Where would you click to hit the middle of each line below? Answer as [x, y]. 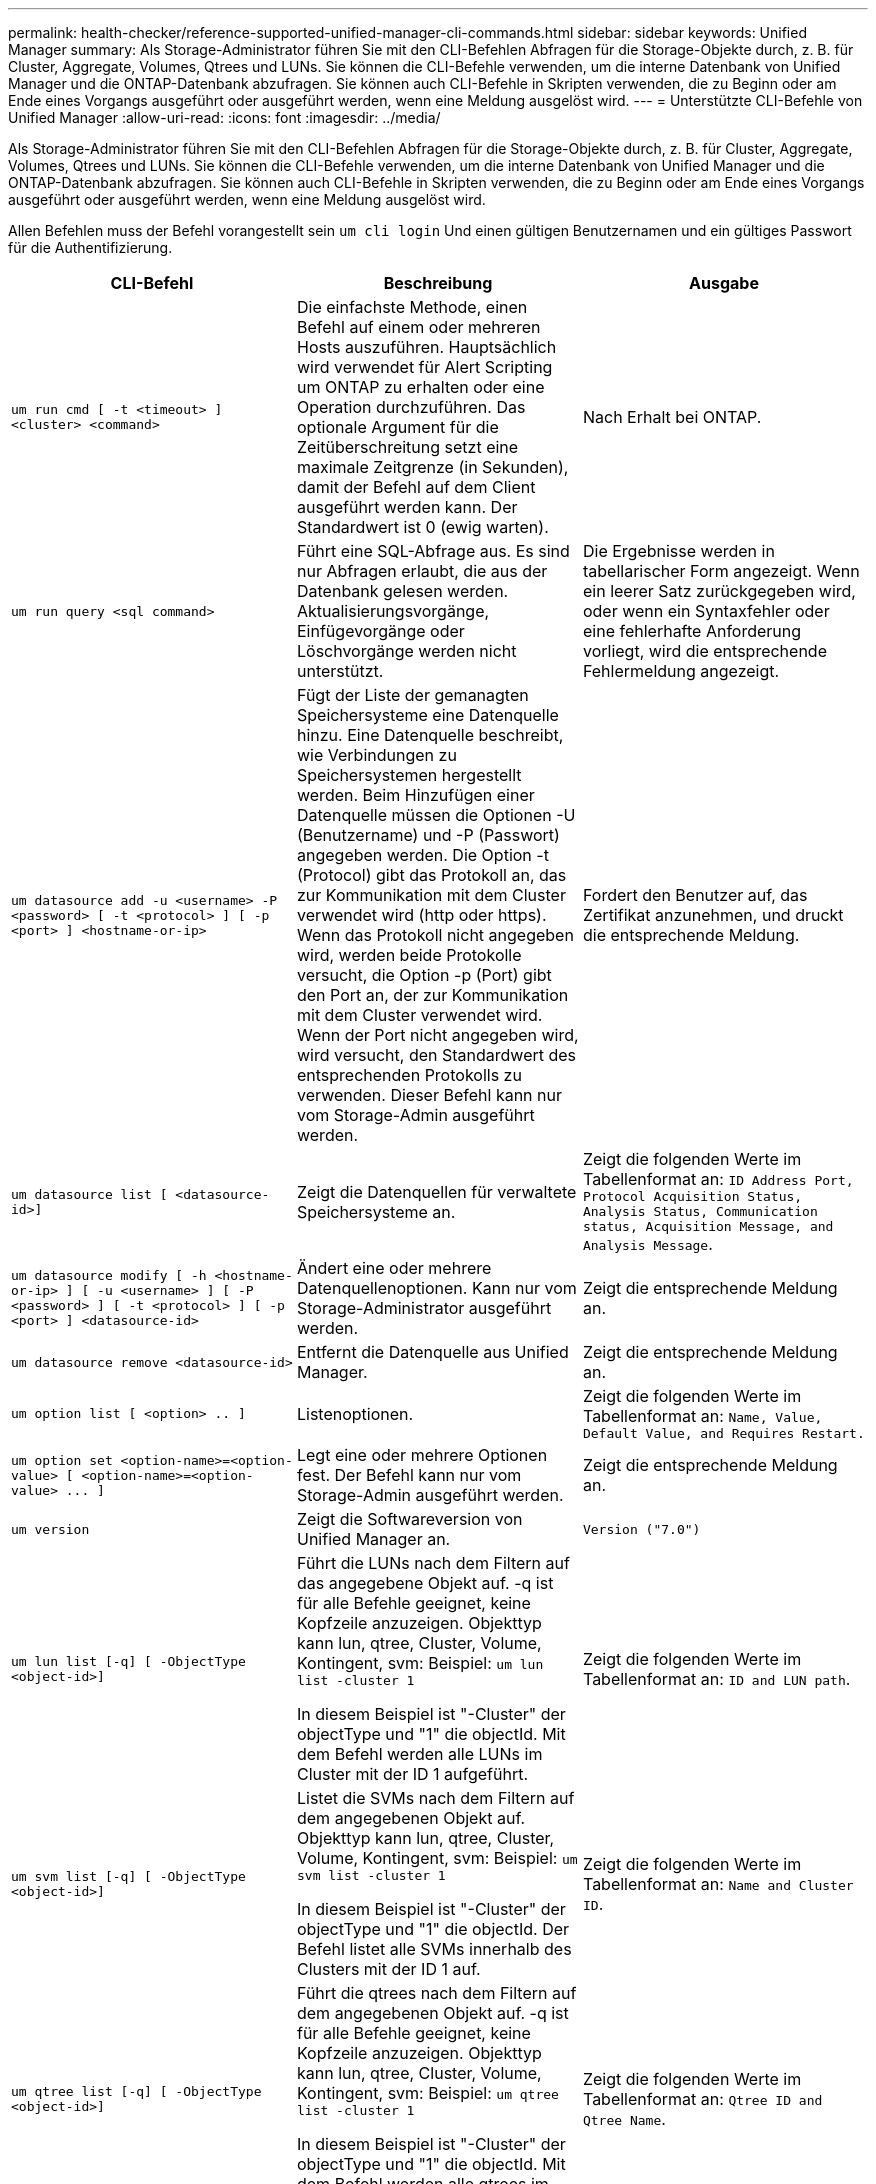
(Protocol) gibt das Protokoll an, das [431, 875]
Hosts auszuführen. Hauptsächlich [426, 347]
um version [50, 1529]
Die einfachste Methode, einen [412, 307]
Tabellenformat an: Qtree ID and [702, 2098]
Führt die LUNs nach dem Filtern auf [433, 1563]
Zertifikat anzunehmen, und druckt [713, 915]
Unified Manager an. [373, 1539]
